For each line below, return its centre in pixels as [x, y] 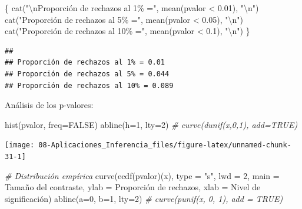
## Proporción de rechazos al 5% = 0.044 [87, 74]
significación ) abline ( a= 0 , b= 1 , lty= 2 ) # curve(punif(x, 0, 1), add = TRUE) [144, 198]
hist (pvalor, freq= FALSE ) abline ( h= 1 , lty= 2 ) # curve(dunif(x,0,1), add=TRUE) [151, 124]
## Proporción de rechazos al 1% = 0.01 [85, 63]
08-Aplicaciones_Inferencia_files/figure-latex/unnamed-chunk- [165, 145]
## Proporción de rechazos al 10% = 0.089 [89, 85]
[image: [20, 145]
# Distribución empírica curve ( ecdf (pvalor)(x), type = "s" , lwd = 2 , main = [142, 175]
